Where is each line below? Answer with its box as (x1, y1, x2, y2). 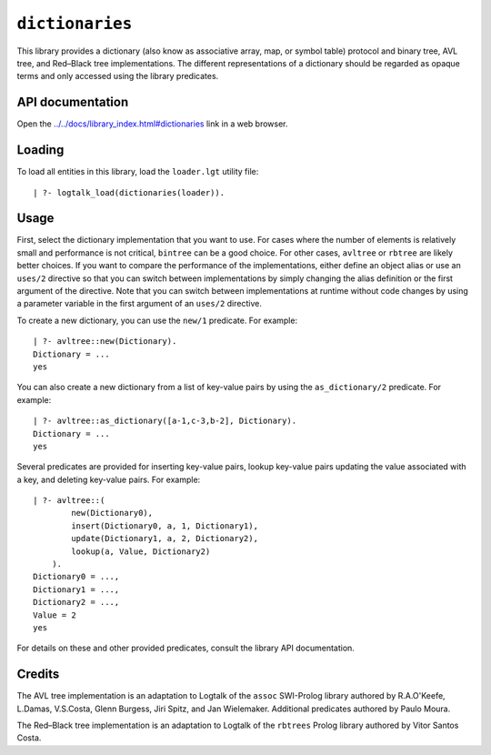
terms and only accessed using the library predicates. (16, 71, 219, 82)
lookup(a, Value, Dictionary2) (71, 546, 211, 557)
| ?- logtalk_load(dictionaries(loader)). (33, 187, 225, 197)
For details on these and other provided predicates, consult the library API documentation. (16, 642, 355, 654)
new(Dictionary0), (71, 508, 154, 518)
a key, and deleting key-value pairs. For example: (16, 474, 201, 485)
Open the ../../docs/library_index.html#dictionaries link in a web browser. (16, 118, 288, 129)
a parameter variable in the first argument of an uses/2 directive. (16, 298, 263, 309)
